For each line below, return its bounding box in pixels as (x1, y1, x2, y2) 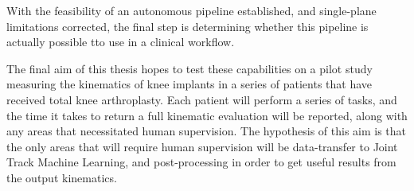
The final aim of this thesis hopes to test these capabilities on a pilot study (6, 60, 373, 76)
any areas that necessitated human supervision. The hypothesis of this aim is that (6, 123, 407, 139)
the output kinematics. (6, 169, 117, 185)
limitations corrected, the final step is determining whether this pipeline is (6, 18, 369, 34)
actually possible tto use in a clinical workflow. (6, 33, 235, 50)
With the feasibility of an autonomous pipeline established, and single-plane (6, 2, 377, 18)
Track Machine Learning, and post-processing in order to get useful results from (6, 154, 396, 170)
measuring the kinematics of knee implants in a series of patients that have (6, 76, 373, 92)
